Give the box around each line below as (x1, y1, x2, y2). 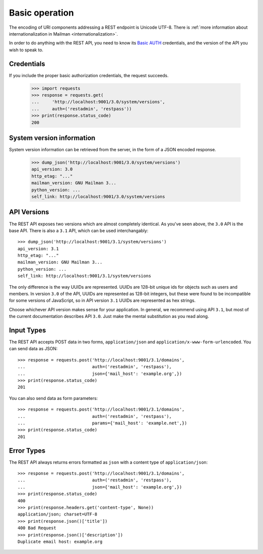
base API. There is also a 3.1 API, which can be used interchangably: (9, 227, 149, 234)
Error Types (9, 446, 46, 455)
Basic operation (9, 7, 74, 18)
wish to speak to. (9, 47, 43, 53)
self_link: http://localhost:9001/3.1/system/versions (18, 273, 151, 279)
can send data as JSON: (9, 346, 58, 352)
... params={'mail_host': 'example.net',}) (18, 420, 188, 426)
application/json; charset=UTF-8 (18, 512, 97, 517)
